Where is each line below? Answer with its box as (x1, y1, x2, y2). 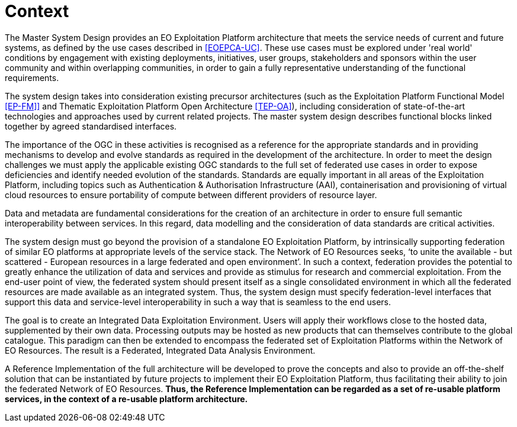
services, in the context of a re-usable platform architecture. (5, 393, 248, 404)
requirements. (5, 72, 59, 83)
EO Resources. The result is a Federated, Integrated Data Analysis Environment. (5, 345, 316, 355)
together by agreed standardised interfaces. (5, 121, 177, 131)
